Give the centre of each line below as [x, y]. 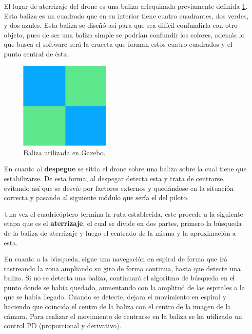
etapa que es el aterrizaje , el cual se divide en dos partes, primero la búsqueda [123, 223]
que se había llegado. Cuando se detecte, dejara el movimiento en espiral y [115, 297]
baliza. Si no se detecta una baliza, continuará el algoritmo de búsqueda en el [119, 278]
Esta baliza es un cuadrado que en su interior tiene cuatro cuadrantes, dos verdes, [126, 15]
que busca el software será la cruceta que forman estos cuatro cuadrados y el [118, 44]
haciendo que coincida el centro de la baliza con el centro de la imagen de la [117, 306]
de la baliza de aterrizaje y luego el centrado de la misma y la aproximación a [120, 232]
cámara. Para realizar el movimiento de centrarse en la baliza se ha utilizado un [123, 316]
